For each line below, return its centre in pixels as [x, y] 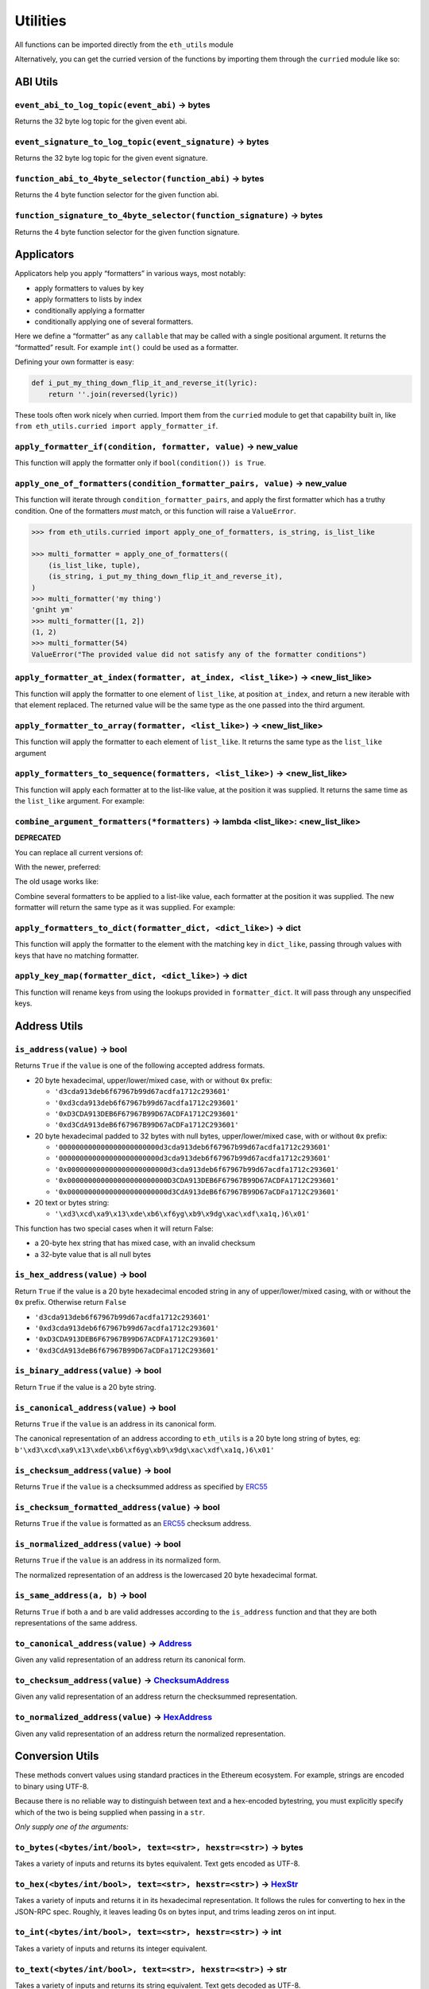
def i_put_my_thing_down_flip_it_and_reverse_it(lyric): [145, 383]
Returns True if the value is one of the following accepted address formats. [140, 1065]
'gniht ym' [52, 610]
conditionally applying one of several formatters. [114, 321]
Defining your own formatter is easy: [74, 362]
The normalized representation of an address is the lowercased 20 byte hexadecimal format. [166, 1574]
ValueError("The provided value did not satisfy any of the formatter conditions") [199, 654]
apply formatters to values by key [89, 288]
